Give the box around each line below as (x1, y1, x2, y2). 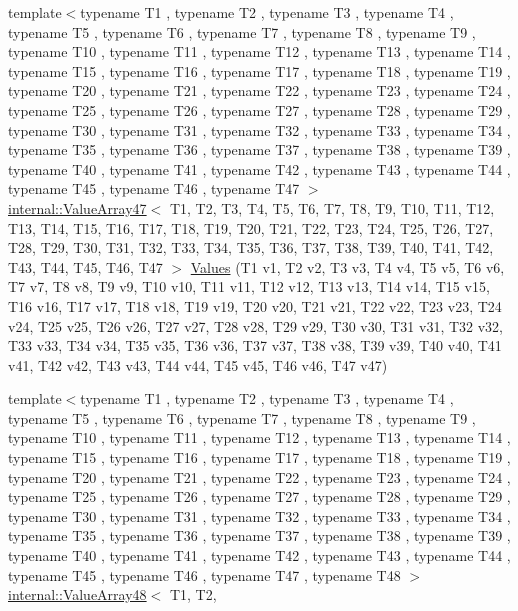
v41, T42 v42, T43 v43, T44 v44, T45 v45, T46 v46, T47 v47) (8, 354, 388, 375)
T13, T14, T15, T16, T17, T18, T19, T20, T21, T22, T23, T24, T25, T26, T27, (8, 217, 494, 238)
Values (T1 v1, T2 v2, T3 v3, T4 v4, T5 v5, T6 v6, (190, 256, 505, 277)
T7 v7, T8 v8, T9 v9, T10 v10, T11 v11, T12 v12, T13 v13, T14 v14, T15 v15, (8, 276, 490, 297)
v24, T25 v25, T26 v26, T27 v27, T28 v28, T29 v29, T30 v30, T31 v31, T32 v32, (8, 315, 504, 336)
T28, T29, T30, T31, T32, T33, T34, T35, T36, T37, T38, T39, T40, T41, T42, (8, 237, 494, 258)
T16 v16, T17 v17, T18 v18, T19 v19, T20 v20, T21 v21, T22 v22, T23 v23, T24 (8, 295, 502, 316)
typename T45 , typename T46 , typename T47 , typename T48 (8, 564, 401, 585)
